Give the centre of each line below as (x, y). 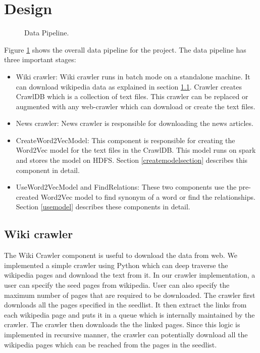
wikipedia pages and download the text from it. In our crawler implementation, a (130, 275)
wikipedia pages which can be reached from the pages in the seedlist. (111, 344)
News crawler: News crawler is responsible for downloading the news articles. (135, 123)
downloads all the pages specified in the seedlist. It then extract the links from (125, 305)
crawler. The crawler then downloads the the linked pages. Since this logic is (122, 324)
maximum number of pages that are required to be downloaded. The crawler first (130, 295)
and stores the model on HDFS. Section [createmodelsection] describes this (132, 160)
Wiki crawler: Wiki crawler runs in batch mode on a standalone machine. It (133, 76)
